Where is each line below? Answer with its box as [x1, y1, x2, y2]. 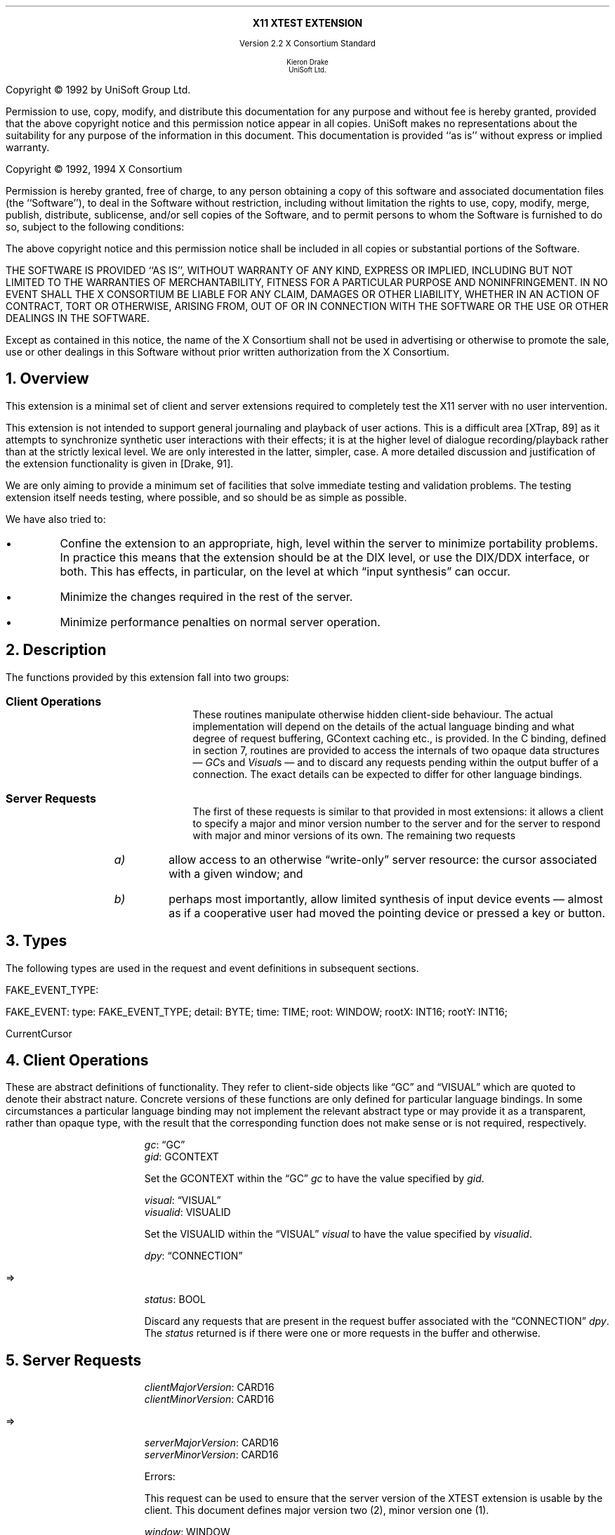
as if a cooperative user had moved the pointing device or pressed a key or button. [168, 905, 606, 920]
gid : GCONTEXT [144, 1151, 219, 1163]
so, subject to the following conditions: [6, 221, 185, 233]
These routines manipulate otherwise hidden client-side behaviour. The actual [192, 708, 553, 720]
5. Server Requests [6, 1351, 142, 1369]
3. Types [6, 932, 67, 950]
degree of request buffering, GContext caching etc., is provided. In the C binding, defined [192, 732, 607, 744]
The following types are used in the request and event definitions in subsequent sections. [6, 961, 419, 974]
